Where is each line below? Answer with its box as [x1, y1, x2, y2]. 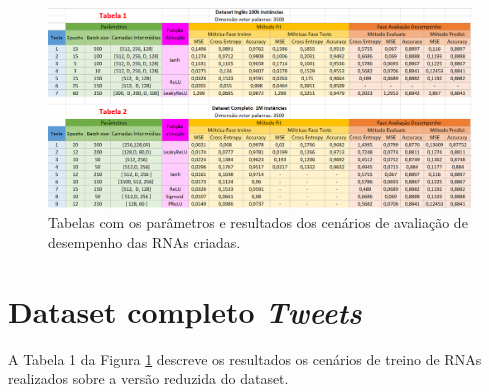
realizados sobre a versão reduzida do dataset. [8, 368, 289, 389]
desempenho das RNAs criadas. [48, 232, 241, 252]
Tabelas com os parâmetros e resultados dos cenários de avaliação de [48, 212, 468, 233]
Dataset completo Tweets [8, 290, 362, 332]
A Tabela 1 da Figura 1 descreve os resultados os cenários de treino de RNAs [8, 348, 482, 369]
